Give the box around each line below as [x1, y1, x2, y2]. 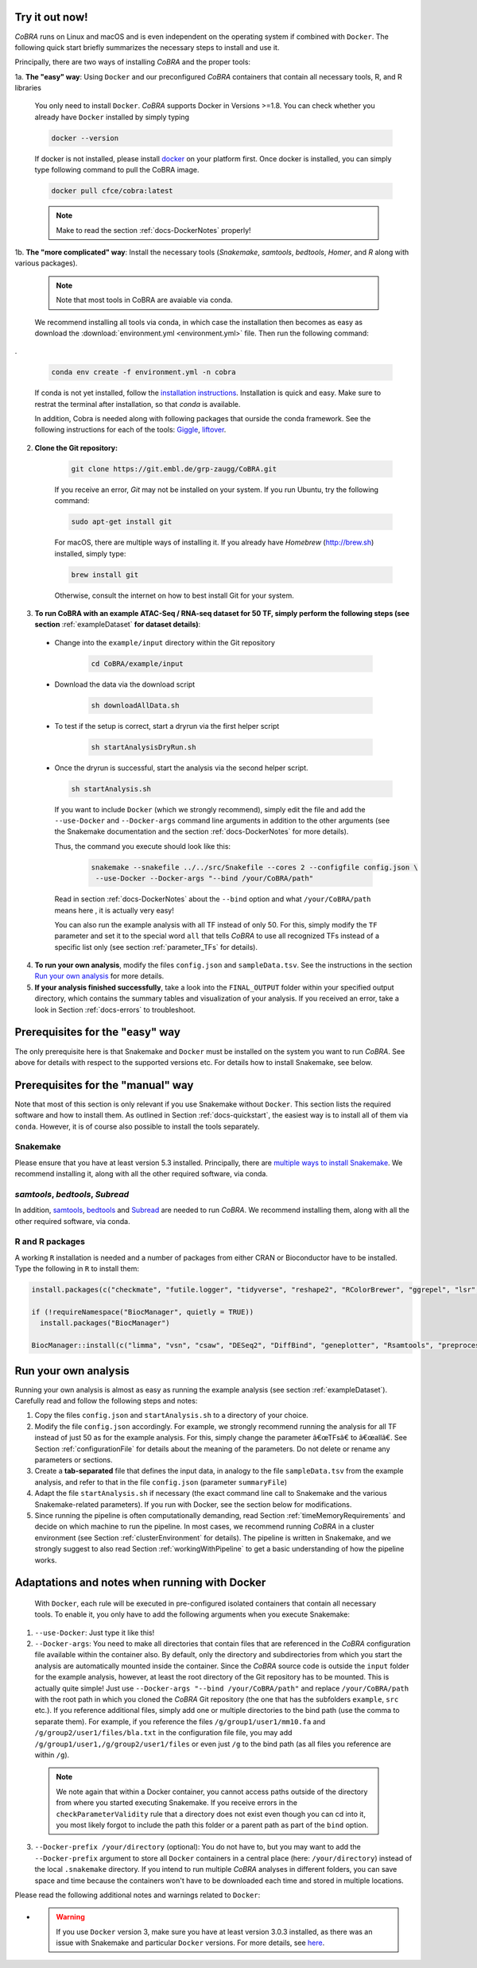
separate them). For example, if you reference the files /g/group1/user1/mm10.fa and [34, 1717, 326, 1726]
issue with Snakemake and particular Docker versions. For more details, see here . [56, 1938, 325, 1947]
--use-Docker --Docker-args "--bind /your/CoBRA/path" [95, 874, 314, 883]
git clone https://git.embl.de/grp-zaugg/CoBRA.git [71, 464, 277, 473]
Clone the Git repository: [34, 443, 118, 452]
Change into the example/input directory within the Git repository [54, 637, 276, 647]
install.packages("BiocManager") [40, 1319, 170, 1327]
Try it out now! [14, 10, 88, 24]
